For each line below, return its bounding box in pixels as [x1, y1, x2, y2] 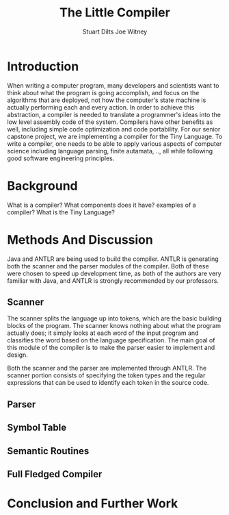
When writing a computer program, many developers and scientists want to [7, 81, 219, 90]
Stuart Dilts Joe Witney [82, 27, 148, 36]
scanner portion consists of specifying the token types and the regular [7, 371, 206, 379]
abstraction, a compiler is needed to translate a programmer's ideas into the [7, 110, 221, 118]
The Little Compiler [59, 5, 171, 21]
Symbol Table [7, 422, 67, 434]
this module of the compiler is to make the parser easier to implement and [7, 344, 215, 352]
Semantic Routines [7, 445, 90, 457]
